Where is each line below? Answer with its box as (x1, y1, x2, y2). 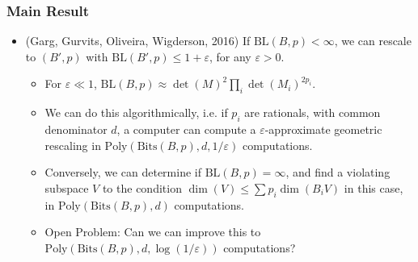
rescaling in (44, 136, 101, 153)
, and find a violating (285, 164, 391, 181)
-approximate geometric (264, 121, 382, 137)
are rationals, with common (244, 104, 381, 121)
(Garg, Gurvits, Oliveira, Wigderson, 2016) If (25, 32, 251, 49)
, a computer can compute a (116, 121, 256, 137)
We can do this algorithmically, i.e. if (44, 104, 228, 121)
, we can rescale (334, 32, 412, 49)
